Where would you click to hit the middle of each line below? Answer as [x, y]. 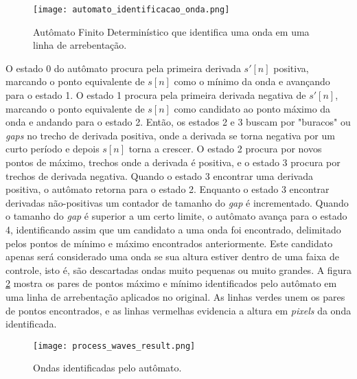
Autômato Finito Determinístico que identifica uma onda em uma [171, 31]
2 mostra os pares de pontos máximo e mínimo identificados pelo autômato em [171, 283]
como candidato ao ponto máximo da [252, 108]
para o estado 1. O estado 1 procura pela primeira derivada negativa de [156, 95]
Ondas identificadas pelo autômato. [107, 368]
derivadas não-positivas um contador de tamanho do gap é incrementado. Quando [177, 202]
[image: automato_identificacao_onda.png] [131, 10]
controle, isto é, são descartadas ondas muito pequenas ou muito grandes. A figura [178, 269]
